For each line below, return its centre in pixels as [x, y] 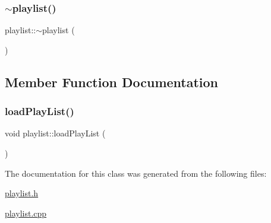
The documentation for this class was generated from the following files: [136, 173]
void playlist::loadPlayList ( [55, 133]
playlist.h [22, 193]
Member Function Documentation [112, 82]
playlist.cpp [26, 213]
